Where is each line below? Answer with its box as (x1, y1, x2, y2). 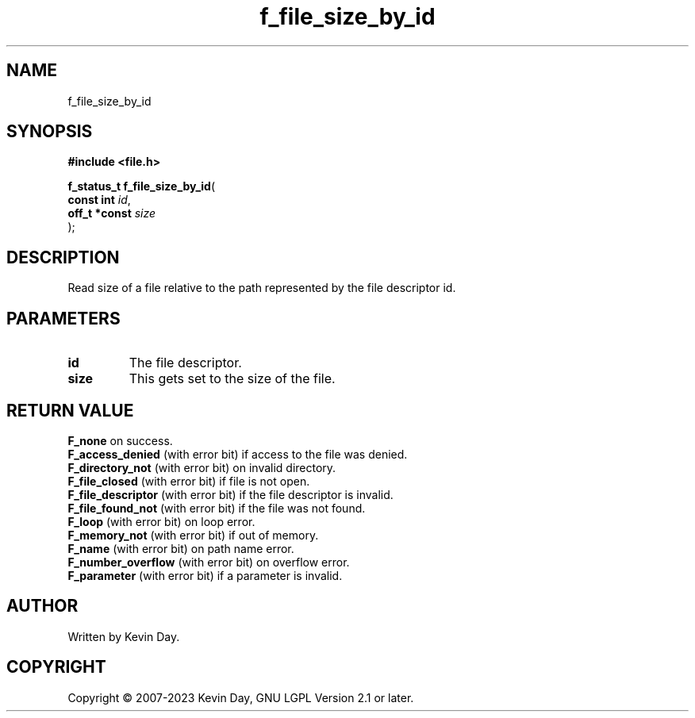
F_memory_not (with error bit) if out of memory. (67, 528, 319, 542)
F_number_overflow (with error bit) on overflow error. (67, 555, 350, 569)
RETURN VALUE (6, 400, 134, 420)
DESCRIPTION (6, 247, 120, 267)
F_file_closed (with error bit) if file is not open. (67, 474, 310, 488)
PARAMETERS (6, 308, 121, 328)
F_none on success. (67, 433, 173, 447)
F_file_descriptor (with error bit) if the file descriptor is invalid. (67, 487, 394, 501)
